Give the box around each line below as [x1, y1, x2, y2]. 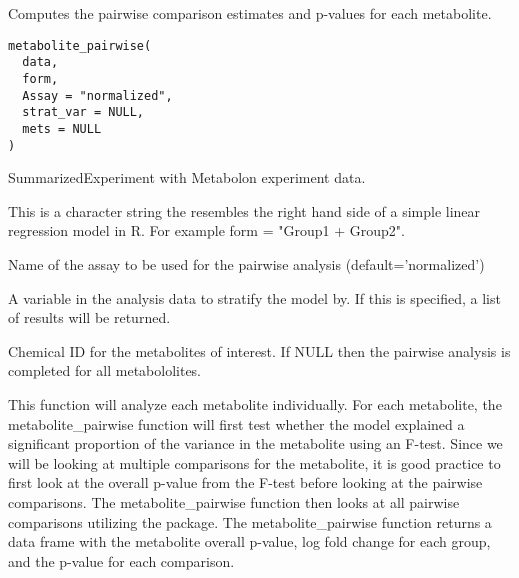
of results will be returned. [8, 307, 171, 328]
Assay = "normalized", [22, 88, 173, 103]
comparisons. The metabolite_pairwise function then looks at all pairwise [8, 491, 460, 512]
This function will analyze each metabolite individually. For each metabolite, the [8, 393, 502, 414]
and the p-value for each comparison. [8, 550, 235, 571]
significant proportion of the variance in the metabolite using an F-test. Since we [8, 433, 503, 454]
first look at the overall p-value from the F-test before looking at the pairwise [8, 472, 483, 493]
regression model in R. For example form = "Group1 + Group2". [8, 220, 405, 241]
